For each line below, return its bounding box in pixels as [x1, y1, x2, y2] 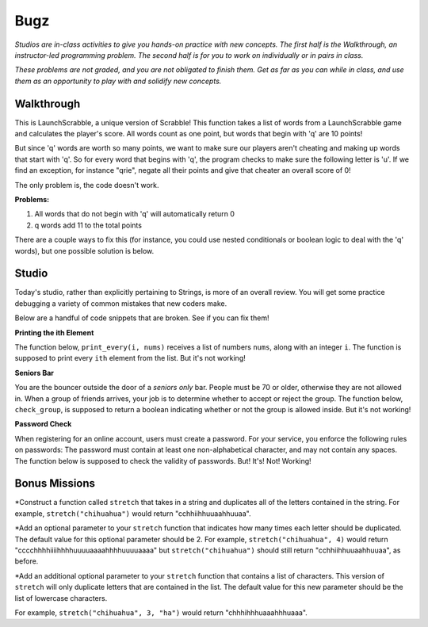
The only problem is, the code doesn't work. [14, 180, 159, 189]
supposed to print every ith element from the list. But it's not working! [14, 354, 246, 363]
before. [14, 556, 39, 566]
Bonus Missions [14, 476, 95, 491]
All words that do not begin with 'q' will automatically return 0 [34, 209, 235, 219]
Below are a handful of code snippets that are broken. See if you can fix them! [14, 313, 269, 323]
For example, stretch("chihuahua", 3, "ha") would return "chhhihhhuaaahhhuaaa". [14, 607, 308, 617]
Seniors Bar [14, 368, 55, 377]
